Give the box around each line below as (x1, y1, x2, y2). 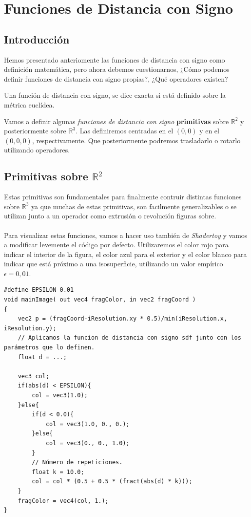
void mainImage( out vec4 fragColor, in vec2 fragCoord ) (4, 296, 196, 303)
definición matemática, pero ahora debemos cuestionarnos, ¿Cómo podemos (4, 64, 230, 74)
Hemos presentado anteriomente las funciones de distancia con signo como (4, 54, 225, 65)
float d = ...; (18, 353, 67, 361)
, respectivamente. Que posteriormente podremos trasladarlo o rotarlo (32, 135, 241, 145)
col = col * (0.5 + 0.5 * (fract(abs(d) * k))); (32, 478, 193, 485)
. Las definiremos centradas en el (76, 126, 174, 136)
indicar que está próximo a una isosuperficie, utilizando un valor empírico (4, 258, 223, 269)
